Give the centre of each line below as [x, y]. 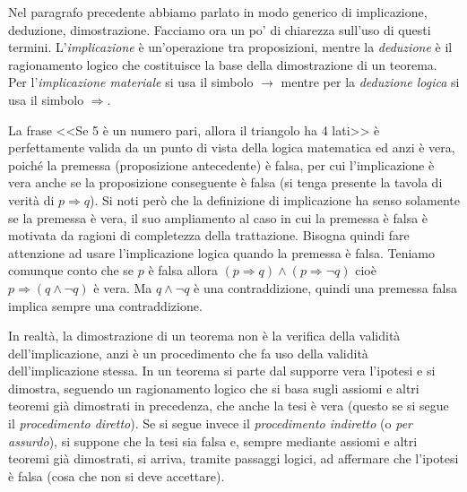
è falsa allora [183, 270]
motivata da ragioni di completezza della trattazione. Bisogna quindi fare [209, 235]
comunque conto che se [71, 270]
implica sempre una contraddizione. [105, 305]
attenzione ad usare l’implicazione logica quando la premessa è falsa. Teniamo [221, 252]
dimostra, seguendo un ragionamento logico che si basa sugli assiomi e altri [214, 388]
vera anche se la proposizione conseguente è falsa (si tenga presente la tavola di [225, 182]
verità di [31, 199]
